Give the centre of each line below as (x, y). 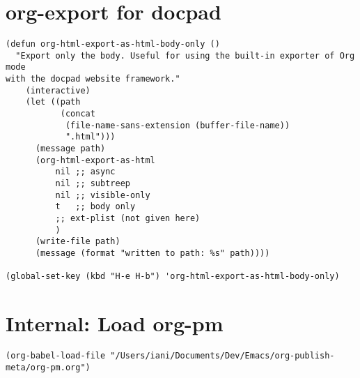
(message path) (70, 149)
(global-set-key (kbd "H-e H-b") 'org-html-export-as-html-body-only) (173, 277)
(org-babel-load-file (56, 356)
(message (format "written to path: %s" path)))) (152, 253)
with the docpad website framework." (93, 79)
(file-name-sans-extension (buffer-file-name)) (178, 125)
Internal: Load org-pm (115, 323)
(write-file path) (78, 242)
